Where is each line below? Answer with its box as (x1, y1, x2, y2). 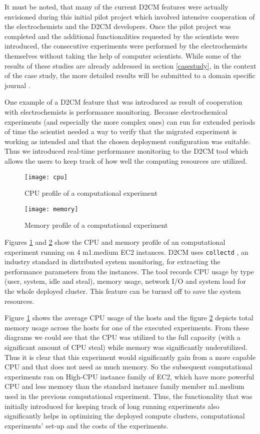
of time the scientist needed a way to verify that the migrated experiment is (4, 126, 237, 137)
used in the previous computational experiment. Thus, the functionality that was (4, 390, 252, 401)
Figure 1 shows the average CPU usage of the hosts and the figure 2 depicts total (4, 312, 253, 323)
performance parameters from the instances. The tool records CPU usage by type (4, 266, 254, 276)
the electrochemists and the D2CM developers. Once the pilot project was (4, 21, 231, 32)
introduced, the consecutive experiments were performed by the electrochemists (4, 41, 247, 51)
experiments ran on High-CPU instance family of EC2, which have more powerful (4, 371, 254, 381)
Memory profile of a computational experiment (24, 220, 168, 230)
